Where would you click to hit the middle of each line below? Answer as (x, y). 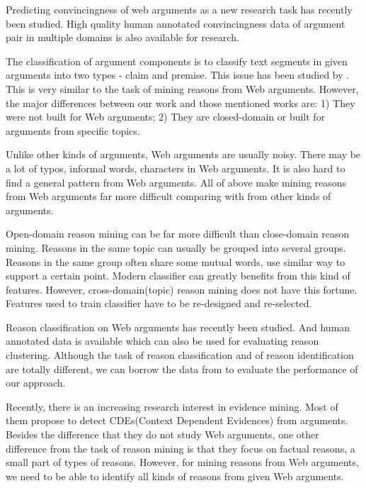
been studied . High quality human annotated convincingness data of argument (176, 23)
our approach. (36, 383)
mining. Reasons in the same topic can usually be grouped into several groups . (176, 247)
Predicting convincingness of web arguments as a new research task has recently (179, 9)
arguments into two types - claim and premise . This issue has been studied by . (178, 75)
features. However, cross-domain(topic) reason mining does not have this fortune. (182, 289)
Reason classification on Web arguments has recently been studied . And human (178, 327)
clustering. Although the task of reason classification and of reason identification (180, 355)
